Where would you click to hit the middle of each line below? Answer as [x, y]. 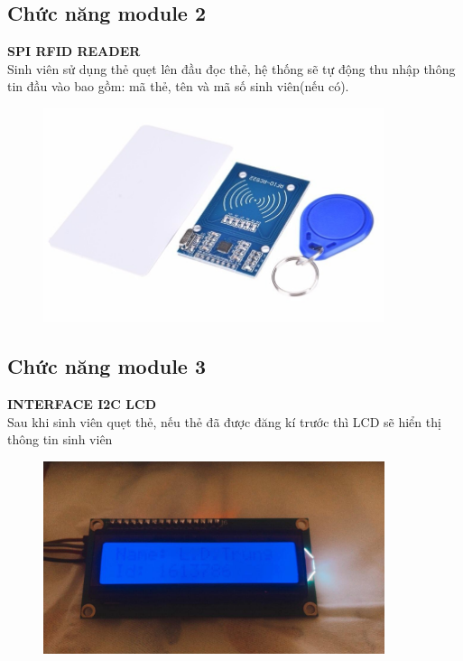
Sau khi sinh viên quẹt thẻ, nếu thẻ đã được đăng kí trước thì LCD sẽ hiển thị [224, 421]
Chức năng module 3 [107, 366]
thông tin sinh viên [60, 439]
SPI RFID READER [74, 51]
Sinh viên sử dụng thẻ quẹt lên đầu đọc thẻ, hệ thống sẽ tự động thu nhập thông [231, 68]
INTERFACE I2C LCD [82, 404]
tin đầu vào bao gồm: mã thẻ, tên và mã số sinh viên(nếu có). [178, 86]
